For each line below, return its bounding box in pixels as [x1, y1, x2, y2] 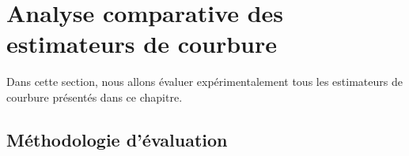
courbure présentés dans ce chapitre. [6, 88, 183, 105]
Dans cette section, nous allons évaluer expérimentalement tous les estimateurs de [6, 73, 403, 90]
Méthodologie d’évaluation [6, 127, 228, 151]
